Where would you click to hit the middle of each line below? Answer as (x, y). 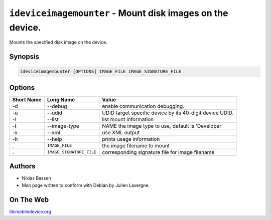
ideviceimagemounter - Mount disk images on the (119, 13)
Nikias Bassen (36, 178)
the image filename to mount (136, 145)
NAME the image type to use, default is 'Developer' (163, 126)
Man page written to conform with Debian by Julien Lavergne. (86, 185)
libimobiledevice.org (30, 211)
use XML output (121, 132)
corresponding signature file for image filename (158, 152)
